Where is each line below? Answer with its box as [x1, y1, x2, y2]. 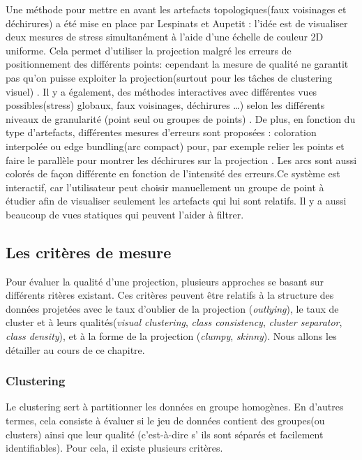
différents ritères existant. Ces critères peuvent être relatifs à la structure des [6, 288, 334, 302]
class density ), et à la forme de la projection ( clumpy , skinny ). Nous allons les [6, 329, 337, 343]
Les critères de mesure [6, 241, 172, 262]
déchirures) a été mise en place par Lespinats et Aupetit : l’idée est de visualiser [6, 15, 348, 30]
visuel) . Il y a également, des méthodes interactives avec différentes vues [6, 84, 317, 98]
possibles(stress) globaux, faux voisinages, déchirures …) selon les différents [6, 98, 325, 112]
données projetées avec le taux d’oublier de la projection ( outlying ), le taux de [6, 301, 339, 316]
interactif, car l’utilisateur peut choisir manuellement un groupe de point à [6, 179, 324, 194]
